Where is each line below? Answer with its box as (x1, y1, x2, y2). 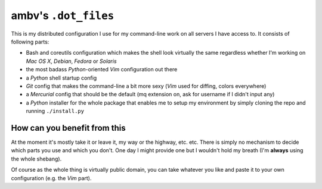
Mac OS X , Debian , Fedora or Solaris (26, 57, 117, 65)
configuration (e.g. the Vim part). (11, 174, 92, 181)
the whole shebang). (11, 155, 62, 162)
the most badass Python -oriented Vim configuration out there (26, 66, 178, 73)
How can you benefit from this (11, 122, 126, 133)
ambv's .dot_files (11, 9, 114, 22)
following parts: (11, 38, 49, 45)
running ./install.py (26, 108, 85, 115)
